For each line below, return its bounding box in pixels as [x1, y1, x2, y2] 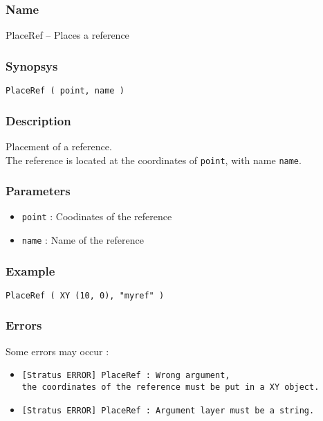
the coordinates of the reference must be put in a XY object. [21, 382, 320, 393]
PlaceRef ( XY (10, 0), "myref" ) [6, 290, 165, 301]
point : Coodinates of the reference [21, 209, 172, 224]
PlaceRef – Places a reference [6, 28, 129, 42]
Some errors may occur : [6, 343, 109, 358]
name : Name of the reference [21, 233, 144, 247]
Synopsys [6, 57, 58, 74]
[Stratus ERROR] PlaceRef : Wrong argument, [21, 370, 230, 381]
